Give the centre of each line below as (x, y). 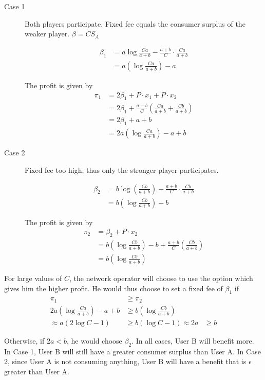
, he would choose (94, 340)
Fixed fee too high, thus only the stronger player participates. (122, 169)
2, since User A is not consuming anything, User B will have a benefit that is (125, 361)
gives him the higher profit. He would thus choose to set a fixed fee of (113, 288)
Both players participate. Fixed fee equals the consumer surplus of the (135, 23)
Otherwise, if (24, 340)
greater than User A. (37, 371)
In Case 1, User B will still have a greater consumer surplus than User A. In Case (132, 351)
